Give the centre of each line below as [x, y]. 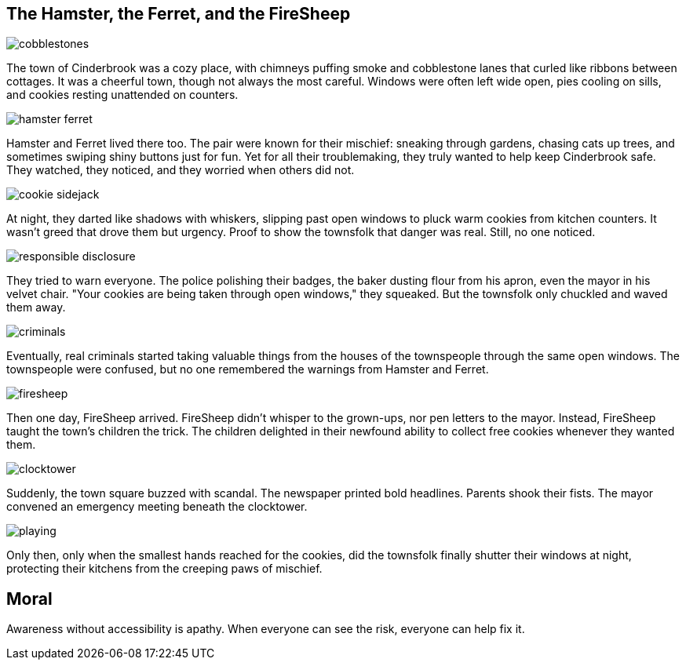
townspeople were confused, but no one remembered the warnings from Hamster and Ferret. [248, 369]
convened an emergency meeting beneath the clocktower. [157, 507]
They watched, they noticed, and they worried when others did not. [181, 170]
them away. [36, 308]
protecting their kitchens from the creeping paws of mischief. [164, 569]
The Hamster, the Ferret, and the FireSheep [179, 14]
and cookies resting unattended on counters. [122, 95]
